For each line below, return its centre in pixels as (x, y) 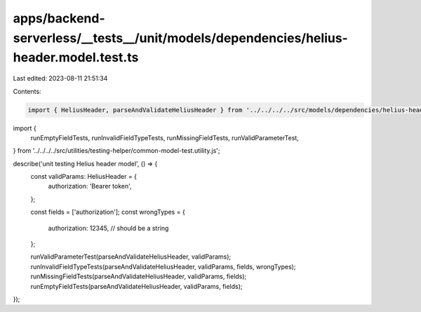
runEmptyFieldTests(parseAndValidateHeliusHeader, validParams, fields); (136, 286)
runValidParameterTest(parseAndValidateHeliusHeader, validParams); (131, 257)
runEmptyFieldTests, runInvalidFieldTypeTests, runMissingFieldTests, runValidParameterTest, (165, 137)
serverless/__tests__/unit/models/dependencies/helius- (181, 38)
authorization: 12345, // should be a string (108, 228)
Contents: (27, 91)
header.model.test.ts (76, 58)
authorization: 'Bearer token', (90, 186)
